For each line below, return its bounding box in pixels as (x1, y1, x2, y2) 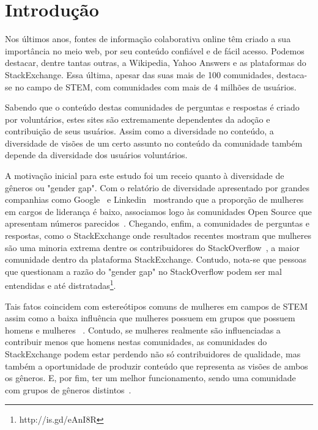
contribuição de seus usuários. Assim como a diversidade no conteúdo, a (5, 125, 274, 137)
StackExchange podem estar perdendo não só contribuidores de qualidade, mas (5, 348, 301, 360)
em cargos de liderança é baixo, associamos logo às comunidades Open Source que (5, 205, 312, 217)
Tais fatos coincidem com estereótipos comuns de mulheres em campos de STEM (5, 299, 308, 312)
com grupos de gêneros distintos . (5, 383, 131, 396)
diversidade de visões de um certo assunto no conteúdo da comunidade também (5, 136, 303, 149)
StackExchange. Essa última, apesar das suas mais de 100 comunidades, (5, 68, 274, 81)
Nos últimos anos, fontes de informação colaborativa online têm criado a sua (5, 32, 291, 45)
